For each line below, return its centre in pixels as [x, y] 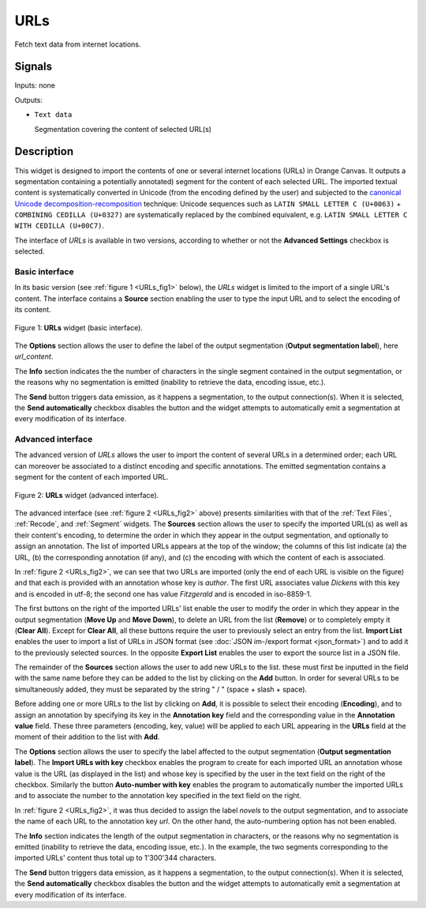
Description [44, 151]
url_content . [34, 356]
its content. [33, 310]
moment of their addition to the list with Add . [87, 737]
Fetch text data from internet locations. [78, 44]
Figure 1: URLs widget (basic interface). [79, 327]
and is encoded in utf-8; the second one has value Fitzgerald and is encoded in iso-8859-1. [163, 593]
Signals [34, 67]
